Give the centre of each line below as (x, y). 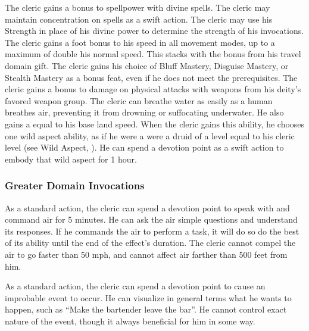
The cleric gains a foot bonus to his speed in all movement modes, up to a (140, 42)
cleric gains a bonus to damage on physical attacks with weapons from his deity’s (153, 89)
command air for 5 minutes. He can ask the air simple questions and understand (151, 219)
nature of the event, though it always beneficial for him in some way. (130, 321)
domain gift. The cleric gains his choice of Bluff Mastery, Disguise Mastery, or (147, 65)
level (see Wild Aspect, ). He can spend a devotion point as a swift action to (144, 147)
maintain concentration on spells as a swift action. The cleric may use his (139, 19)
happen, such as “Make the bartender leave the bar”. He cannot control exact (146, 309)
